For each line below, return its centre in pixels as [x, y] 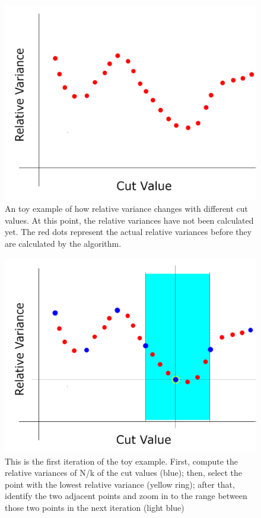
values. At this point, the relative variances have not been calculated [129, 220]
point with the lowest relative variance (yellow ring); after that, [120, 484]
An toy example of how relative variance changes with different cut [127, 209]
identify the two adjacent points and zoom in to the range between [126, 496]
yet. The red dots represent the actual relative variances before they [128, 232]
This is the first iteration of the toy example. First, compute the [121, 461]
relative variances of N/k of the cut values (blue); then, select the [124, 473]
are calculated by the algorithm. [63, 243]
